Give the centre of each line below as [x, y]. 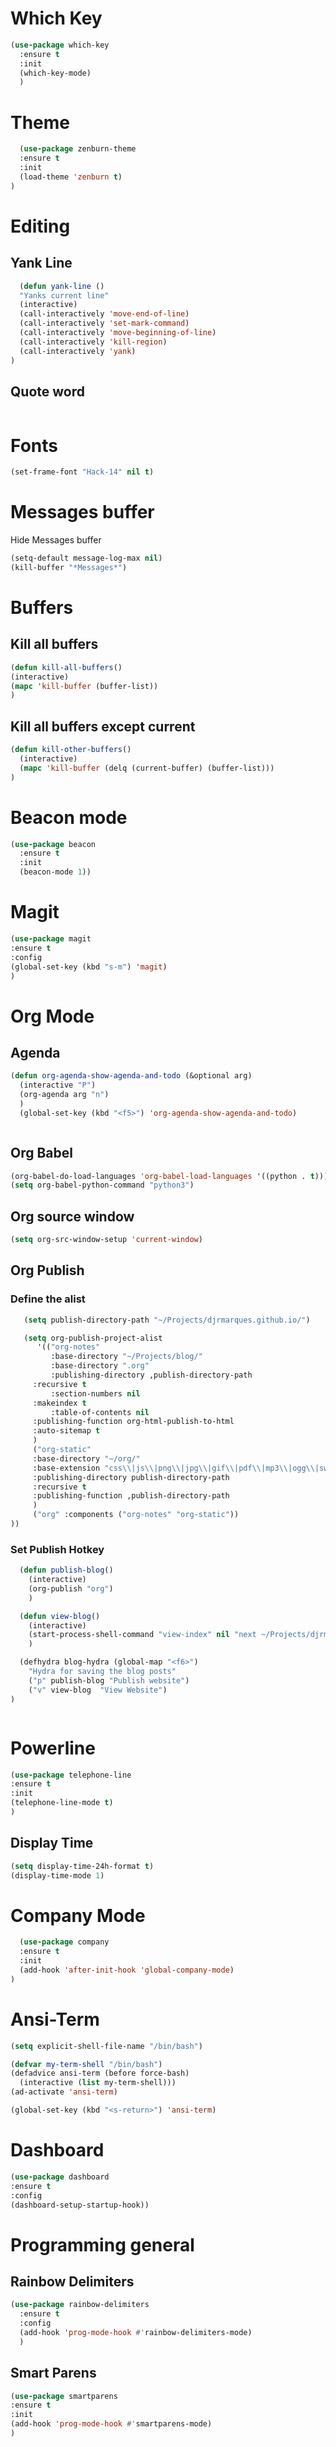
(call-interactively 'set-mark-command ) [104, 323]
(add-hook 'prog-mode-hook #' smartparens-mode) [111, 2424]
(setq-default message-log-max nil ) [86, 558]
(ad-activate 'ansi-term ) [64, 2092]
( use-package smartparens [64, 2396]
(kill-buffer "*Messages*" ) [69, 567]
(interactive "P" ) [58, 1085]
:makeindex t [59, 1403]
